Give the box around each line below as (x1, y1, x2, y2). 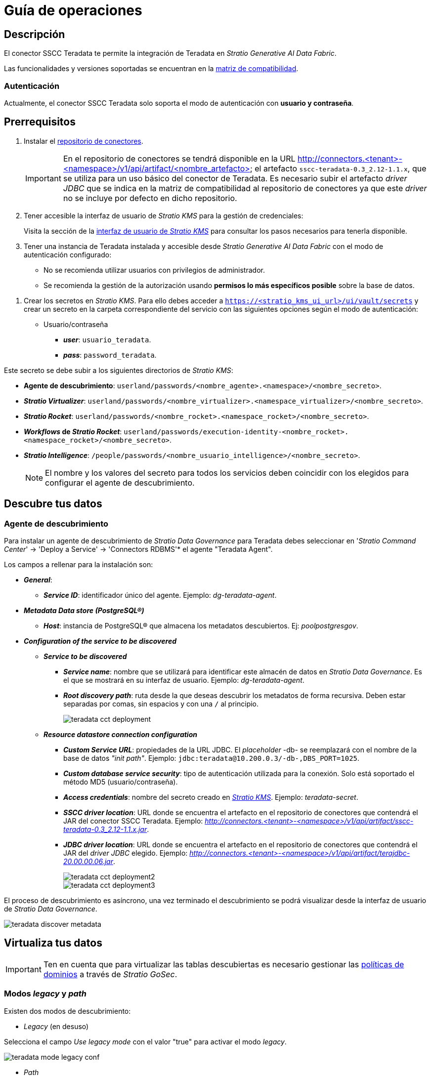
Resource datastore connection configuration (43, 730, 197, 739)
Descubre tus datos (4, 497, 102, 510)
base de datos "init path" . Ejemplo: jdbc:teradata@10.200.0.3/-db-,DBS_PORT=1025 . (63, 753, 360, 762)
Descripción (4, 28, 65, 41)
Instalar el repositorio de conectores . (24, 136, 143, 145)
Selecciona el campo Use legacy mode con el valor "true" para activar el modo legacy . (4, 1037, 287, 1046)
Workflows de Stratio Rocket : (24, 427, 122, 436)
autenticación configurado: (24, 250, 112, 259)
